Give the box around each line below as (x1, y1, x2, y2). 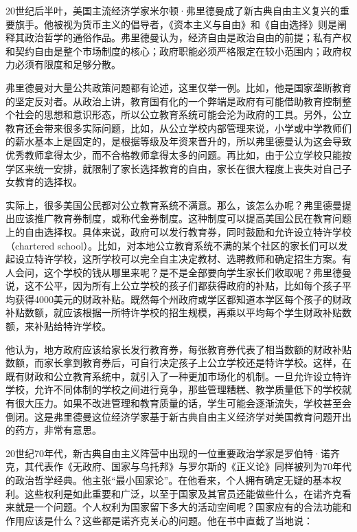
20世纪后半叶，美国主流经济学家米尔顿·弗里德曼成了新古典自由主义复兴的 (5, 3, 340, 17)
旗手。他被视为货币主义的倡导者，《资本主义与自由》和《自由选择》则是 (14, 16, 337, 31)
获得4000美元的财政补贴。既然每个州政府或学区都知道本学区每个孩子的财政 (14, 291, 352, 306)
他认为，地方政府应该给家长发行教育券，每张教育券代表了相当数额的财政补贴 (5, 342, 352, 356)
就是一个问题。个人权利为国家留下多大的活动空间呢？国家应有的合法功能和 (14, 500, 352, 514)
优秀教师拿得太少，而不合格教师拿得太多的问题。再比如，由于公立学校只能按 (5, 147, 352, 162)
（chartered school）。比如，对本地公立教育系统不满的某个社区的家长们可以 (5, 238, 338, 252)
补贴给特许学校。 (34, 319, 111, 333)
